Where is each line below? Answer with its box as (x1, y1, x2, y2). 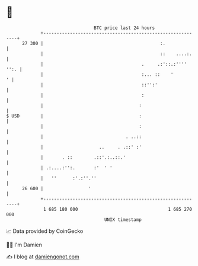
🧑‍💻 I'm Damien (6, 241, 43, 248)
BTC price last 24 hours (94, 25, 155, 31)
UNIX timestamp (104, 216, 142, 223)
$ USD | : (6, 113, 142, 119)
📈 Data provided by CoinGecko (6, 227, 84, 235)
